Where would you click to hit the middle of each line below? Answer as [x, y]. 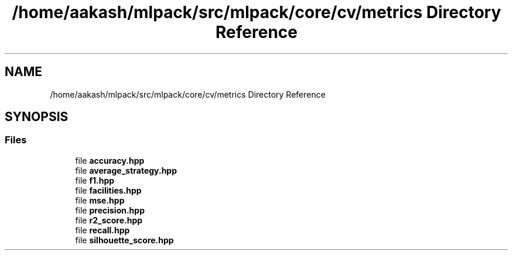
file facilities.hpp [108, 190]
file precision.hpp [110, 210]
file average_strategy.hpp [126, 170]
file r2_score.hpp [109, 220]
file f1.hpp [95, 180]
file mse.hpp [100, 200]
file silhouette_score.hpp [124, 240]
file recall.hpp [102, 230]
